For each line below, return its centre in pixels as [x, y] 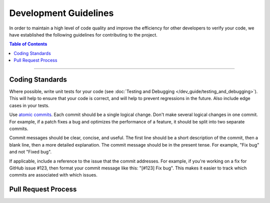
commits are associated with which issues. [53, 175]
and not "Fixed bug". [30, 152]
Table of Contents [28, 44]
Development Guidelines [61, 13]
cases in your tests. [29, 105]
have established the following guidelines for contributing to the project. [83, 34]
